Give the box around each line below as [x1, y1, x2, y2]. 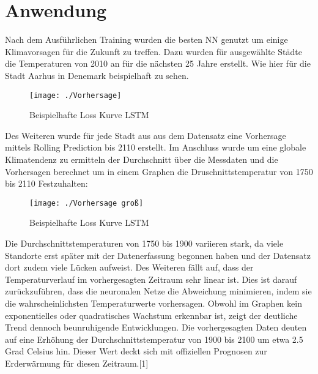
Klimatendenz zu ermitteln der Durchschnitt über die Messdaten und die [5, 152, 278, 165]
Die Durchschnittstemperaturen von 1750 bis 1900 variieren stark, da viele [5, 236, 284, 249]
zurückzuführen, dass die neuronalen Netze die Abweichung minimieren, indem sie [5, 285, 312, 297]
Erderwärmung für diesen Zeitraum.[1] [5, 356, 149, 369]
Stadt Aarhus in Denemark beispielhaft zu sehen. [5, 69, 189, 81]
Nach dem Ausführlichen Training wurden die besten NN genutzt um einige [5, 33, 288, 46]
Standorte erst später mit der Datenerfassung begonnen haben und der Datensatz [5, 249, 311, 261]
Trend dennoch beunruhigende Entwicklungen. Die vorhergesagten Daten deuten [5, 321, 307, 334]
